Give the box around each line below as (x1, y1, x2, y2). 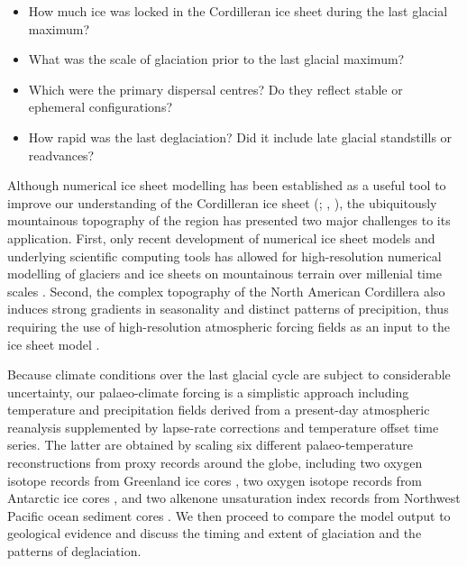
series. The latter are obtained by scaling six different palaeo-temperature (7, 435, 414, 454)
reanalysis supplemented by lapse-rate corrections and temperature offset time (7, 417, 439, 436)
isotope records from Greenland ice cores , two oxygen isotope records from (7, 470, 423, 489)
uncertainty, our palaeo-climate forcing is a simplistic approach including (7, 382, 409, 401)
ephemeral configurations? (28, 97, 173, 116)
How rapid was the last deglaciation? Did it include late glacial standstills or (28, 127, 453, 146)
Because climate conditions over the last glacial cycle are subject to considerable (7, 365, 451, 384)
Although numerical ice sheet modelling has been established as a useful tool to (7, 176, 446, 195)
